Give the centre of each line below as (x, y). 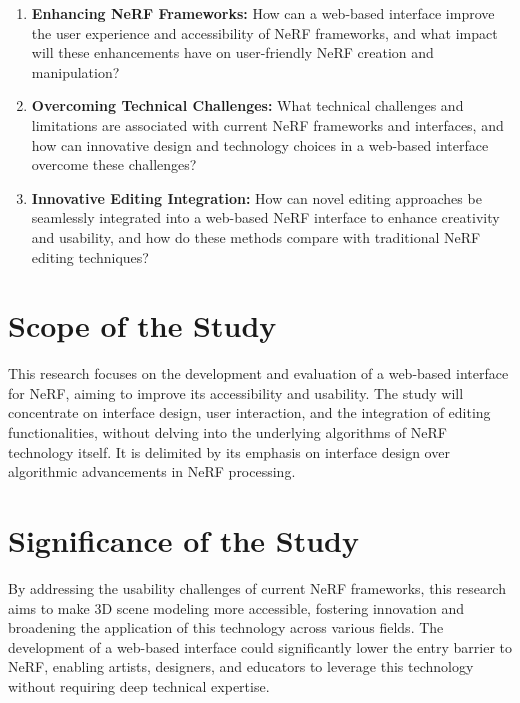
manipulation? (75, 71)
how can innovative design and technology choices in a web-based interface (260, 144)
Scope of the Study (142, 325)
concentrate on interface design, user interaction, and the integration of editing (249, 412)
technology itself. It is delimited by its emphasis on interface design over (229, 451)
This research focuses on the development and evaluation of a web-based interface (258, 373)
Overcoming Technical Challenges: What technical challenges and (247, 105)
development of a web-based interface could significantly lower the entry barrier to (260, 646)
